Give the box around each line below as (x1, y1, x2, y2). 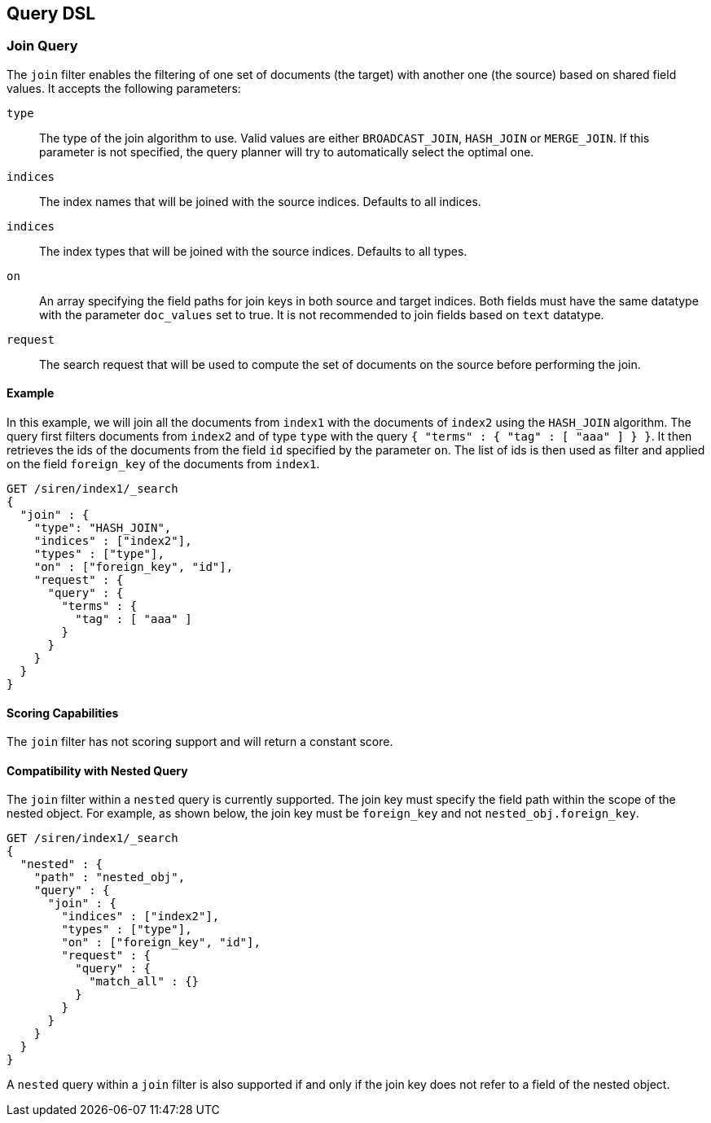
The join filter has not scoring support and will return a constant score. (7, 735, 393, 749)
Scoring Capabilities (7, 705, 119, 720)
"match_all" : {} (89, 975, 200, 989)
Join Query (7, 37, 78, 55)
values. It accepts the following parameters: (7, 81, 241, 95)
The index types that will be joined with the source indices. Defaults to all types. (39, 243, 467, 258)
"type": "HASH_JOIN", (33, 521, 172, 535)
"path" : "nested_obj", (33, 871, 186, 884)
